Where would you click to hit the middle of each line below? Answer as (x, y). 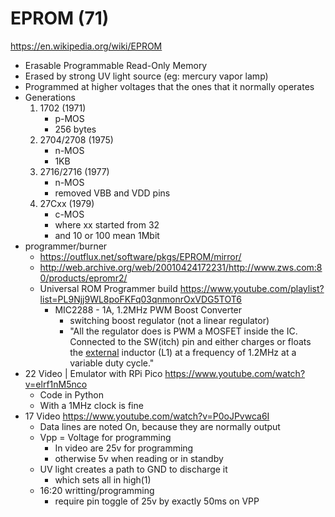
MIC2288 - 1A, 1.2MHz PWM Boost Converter (148, 309)
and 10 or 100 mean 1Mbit (107, 235)
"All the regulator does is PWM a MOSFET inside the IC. (183, 331)
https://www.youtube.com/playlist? (252, 288)
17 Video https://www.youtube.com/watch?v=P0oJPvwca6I (147, 416)
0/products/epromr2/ (83, 278)
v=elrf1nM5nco (56, 384)
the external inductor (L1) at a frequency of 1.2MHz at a (183, 352)
